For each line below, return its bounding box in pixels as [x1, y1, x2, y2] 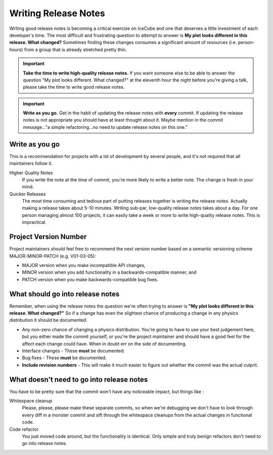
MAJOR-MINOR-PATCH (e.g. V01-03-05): [9, 253, 96, 259]
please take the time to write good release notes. [23, 84, 125, 90]
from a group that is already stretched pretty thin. [24, 46, 127, 53]
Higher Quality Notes [9, 170, 53, 176]
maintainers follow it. [9, 160, 53, 167]
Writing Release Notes [9, 8, 106, 19]
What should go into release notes [9, 289, 120, 298]
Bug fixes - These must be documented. [22, 355, 107, 361]
